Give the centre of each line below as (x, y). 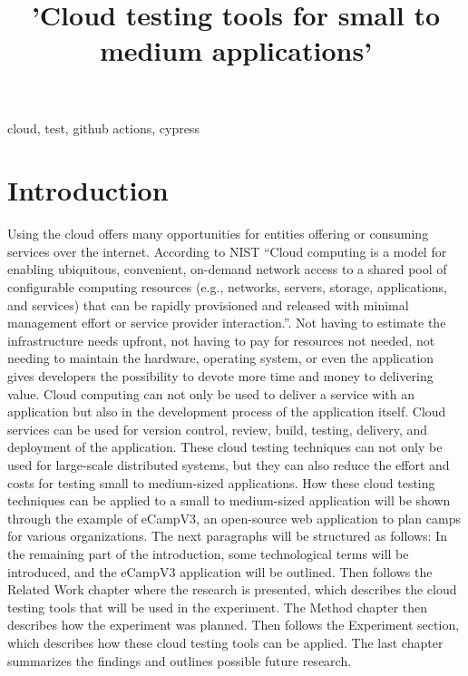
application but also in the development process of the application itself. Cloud (227, 411)
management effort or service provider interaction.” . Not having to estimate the (227, 323)
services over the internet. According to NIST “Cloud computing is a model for (227, 251)
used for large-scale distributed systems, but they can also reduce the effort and (229, 465)
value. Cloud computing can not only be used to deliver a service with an (211, 393)
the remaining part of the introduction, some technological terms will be (208, 553)
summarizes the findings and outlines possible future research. (180, 660)
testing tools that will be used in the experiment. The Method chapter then (218, 607)
